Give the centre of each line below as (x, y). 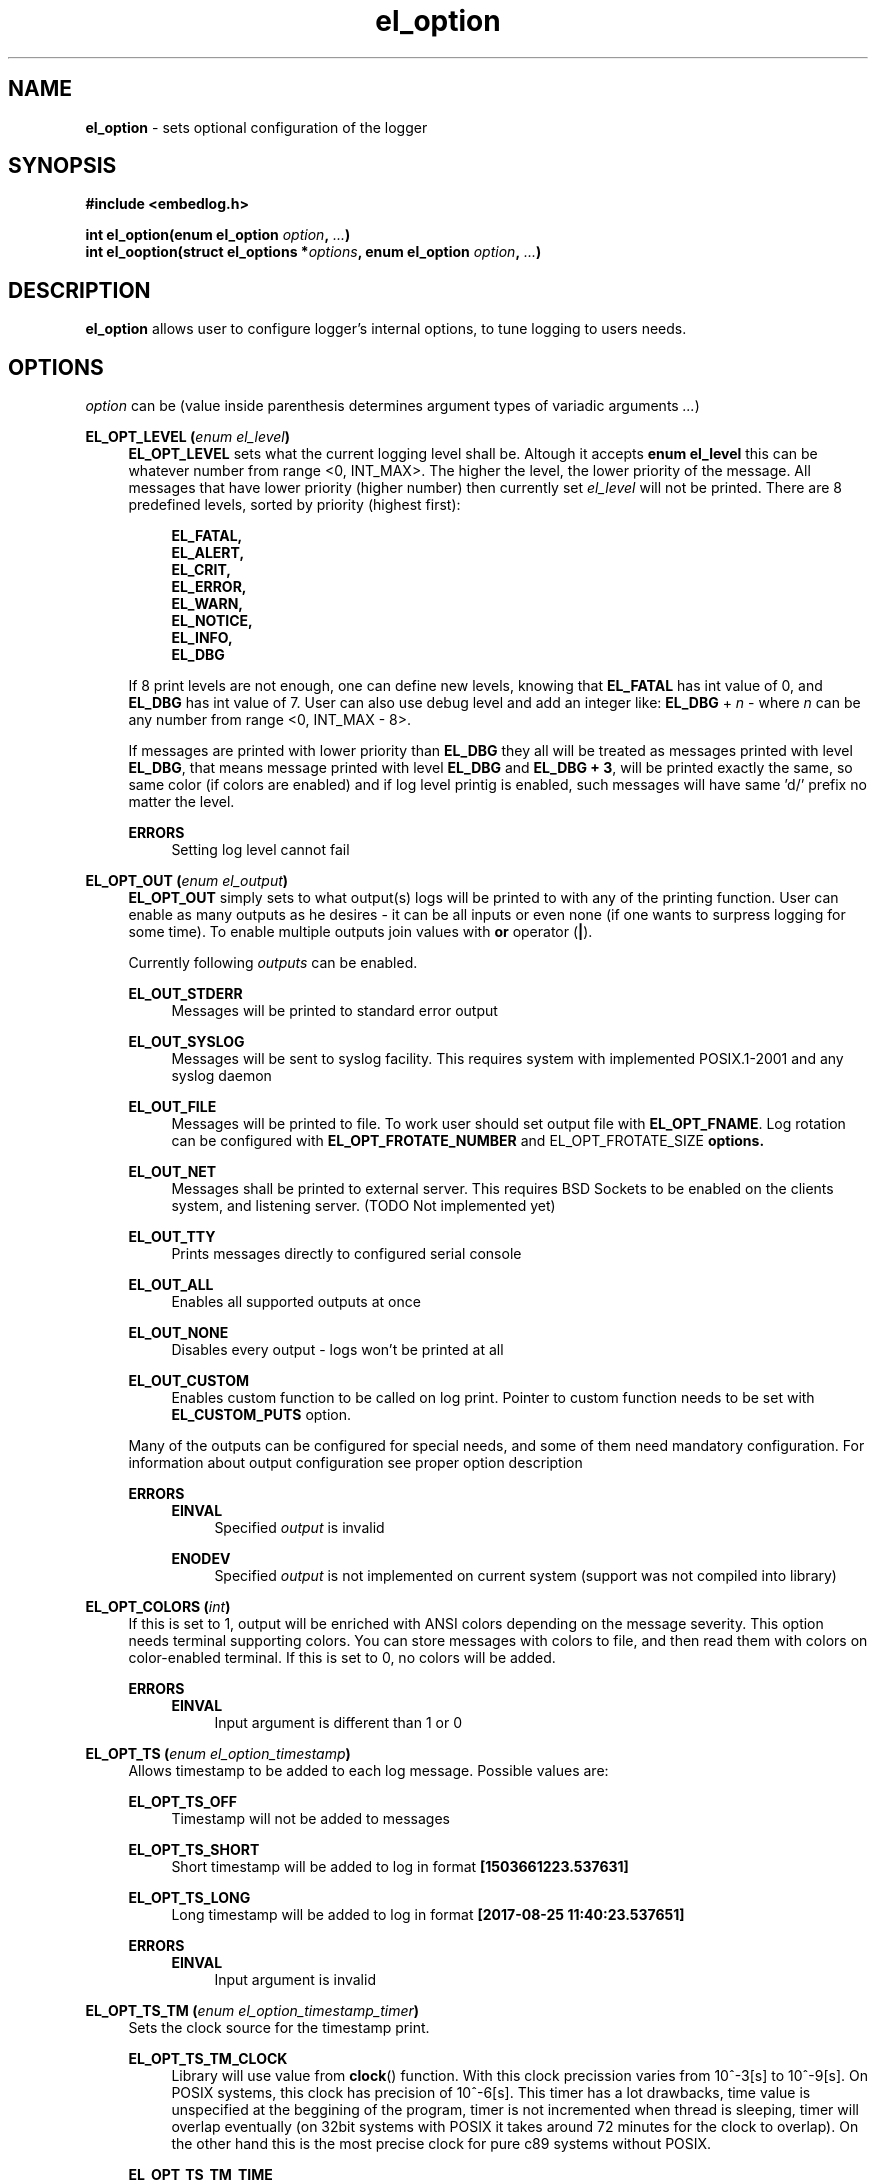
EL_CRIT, (201, 570)
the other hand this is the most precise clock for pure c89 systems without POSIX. (441, 2144)
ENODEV (201, 1559)
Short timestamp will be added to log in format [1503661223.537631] (400, 1867)
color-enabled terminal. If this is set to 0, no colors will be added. (342, 1658)
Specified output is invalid (299, 1528)
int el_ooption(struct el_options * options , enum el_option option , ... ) (313, 252)
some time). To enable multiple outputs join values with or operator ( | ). (360, 932)
